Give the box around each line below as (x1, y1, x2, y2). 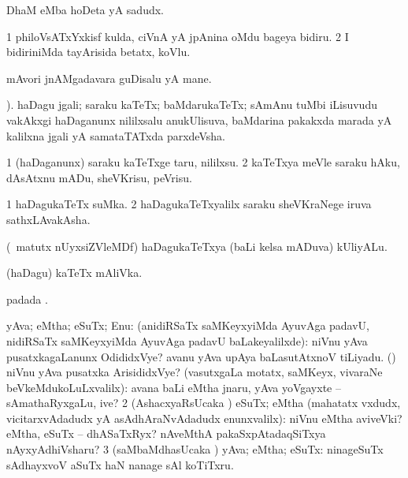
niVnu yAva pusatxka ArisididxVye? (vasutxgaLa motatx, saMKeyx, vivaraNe (6, 364, 383, 380)
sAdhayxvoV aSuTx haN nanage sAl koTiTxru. (6, 456, 234, 472)
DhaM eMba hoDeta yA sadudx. (6, 2, 164, 17)
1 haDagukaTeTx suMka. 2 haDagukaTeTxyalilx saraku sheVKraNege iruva (6, 196, 372, 212)
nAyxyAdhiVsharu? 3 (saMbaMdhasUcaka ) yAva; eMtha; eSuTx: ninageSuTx (6, 441, 384, 457)
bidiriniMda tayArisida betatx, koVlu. (6, 43, 191, 60)
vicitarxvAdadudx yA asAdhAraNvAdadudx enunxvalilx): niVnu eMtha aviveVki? (6, 409, 402, 426)
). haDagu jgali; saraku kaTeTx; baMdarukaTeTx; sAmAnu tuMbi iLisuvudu (6, 96, 377, 113)
